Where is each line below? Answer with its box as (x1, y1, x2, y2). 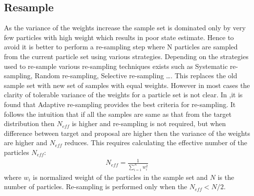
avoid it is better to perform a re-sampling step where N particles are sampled (4, 42, 238, 52)
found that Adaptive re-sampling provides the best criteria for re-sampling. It (4, 99, 236, 109)
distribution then (4, 118, 55, 129)
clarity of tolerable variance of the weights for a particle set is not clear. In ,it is (4, 89, 243, 100)
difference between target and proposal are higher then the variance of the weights (4, 128, 250, 138)
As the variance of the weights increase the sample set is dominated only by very (4, 22, 246, 33)
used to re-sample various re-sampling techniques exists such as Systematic (4, 61, 228, 71)
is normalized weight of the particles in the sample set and (33, 172, 208, 182)
